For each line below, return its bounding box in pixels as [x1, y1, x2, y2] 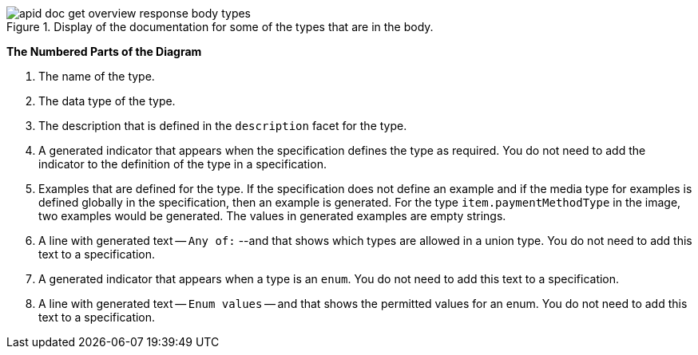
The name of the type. [38, 69, 155, 83]
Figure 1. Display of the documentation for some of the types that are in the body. [6, 20, 434, 34]
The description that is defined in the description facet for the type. [38, 119, 407, 132]
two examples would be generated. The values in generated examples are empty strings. [38, 209, 506, 223]
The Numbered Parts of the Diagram [6, 45, 202, 58]
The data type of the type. [38, 94, 176, 108]
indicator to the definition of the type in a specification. [38, 157, 327, 171]
